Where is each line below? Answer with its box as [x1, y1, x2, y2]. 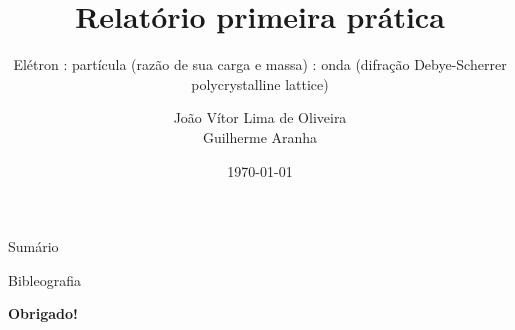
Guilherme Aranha [202, 126, 318, 147]
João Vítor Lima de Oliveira [173, 107, 347, 128]
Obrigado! [8, 303, 78, 324]
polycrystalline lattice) [191, 73, 329, 94]
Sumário [8, 236, 59, 257]
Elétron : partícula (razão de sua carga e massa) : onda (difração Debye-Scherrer [13, 54, 507, 75]
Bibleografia [8, 269, 81, 290]
